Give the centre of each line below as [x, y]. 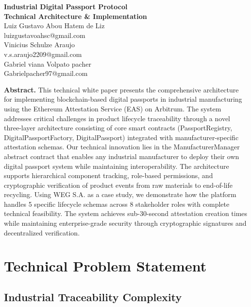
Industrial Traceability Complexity [93, 297]
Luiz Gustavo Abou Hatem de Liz [54, 26]
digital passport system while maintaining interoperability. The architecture [117, 166]
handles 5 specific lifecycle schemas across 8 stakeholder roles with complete [117, 204]
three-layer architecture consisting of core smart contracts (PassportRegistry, [118, 128]
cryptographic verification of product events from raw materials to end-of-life [118, 185]
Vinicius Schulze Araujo [39, 45]
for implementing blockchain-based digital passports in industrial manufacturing [123, 99]
